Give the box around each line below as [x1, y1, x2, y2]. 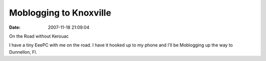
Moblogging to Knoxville [9, 7, 111, 18]
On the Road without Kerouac [9, 33, 69, 39]
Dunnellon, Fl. [9, 49, 37, 55]
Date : [9, 24, 21, 30]
